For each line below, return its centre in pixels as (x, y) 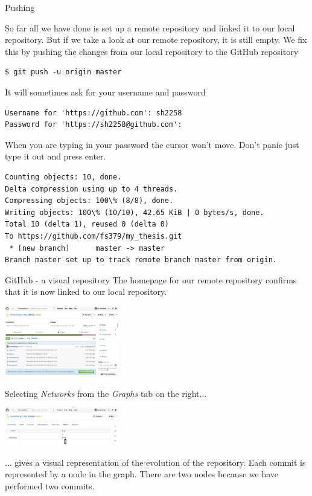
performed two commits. (50, 485)
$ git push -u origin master (63, 72)
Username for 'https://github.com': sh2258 (94, 113)
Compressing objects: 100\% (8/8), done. (89, 201)
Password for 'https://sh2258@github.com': (94, 125)
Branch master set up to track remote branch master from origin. (141, 260)
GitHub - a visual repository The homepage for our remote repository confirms (151, 279)
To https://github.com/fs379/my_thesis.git (94, 236)
